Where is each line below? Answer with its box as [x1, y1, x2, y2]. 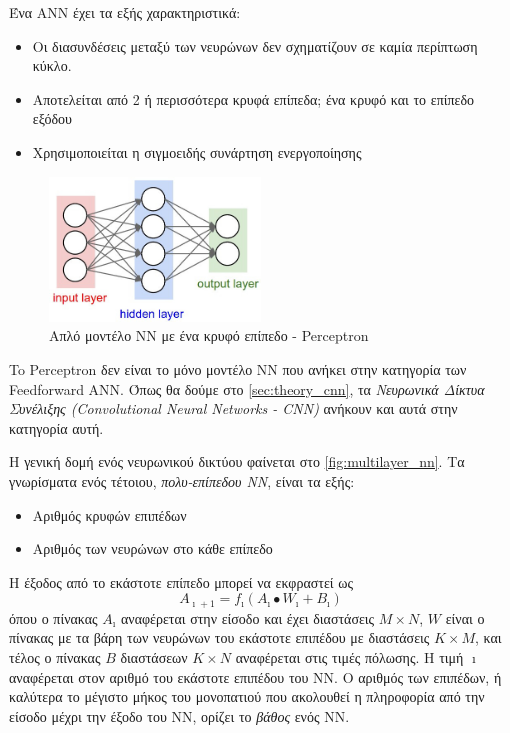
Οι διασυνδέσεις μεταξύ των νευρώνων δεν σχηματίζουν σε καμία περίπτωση [32, 35, 478, 56]
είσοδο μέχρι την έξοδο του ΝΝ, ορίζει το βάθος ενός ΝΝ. [9, 705, 350, 726]
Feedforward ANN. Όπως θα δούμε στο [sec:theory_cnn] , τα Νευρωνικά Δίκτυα [9, 378, 485, 399]
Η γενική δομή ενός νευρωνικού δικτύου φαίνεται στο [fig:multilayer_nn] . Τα [9, 451, 465, 472]
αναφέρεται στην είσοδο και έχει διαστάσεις [120, 607, 375, 628]
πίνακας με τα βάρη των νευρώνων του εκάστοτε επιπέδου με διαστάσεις [9, 627, 430, 648]
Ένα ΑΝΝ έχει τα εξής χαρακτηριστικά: [9, 2, 241, 22]
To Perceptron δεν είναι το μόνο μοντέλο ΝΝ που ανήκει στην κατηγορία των [9, 358, 467, 379]
